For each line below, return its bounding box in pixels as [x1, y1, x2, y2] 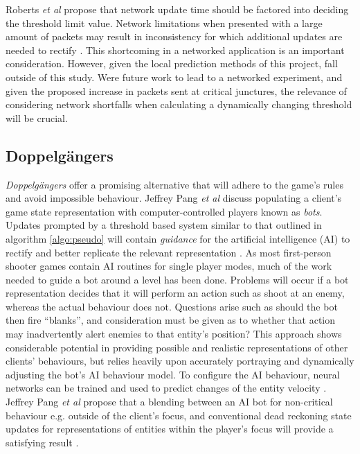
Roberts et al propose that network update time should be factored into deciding [6, 2, 349, 16]
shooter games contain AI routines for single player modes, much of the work [6, 259, 332, 273]
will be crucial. [6, 110, 68, 125]
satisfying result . [6, 435, 79, 449]
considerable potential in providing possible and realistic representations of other [6, 340, 348, 354]
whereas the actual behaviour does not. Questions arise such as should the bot [6, 299, 338, 313]
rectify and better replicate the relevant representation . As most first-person [6, 245, 332, 259]
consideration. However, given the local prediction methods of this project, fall [6, 56, 338, 71]
